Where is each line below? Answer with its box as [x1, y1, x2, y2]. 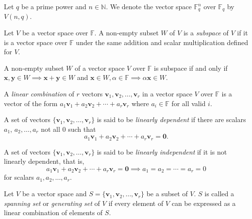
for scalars [4, 172, 34, 182]
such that [68, 124, 96, 134]
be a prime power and [21, 1, 86, 11]
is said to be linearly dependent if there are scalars [97, 114, 246, 125]
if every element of [108, 198, 164, 208]
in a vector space [142, 89, 192, 99]
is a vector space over [4, 37, 67, 47]
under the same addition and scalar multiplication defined [76, 37, 248, 47]
